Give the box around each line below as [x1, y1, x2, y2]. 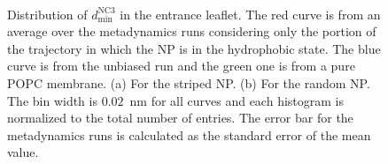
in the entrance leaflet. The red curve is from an [120, 4, 381, 23]
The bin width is [7, 91, 97, 109]
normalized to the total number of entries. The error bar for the [7, 108, 353, 127]
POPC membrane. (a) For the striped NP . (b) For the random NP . [7, 73, 370, 92]
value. [7, 143, 39, 161]
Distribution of [7, 4, 88, 23]
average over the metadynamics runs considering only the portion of [7, 22, 376, 41]
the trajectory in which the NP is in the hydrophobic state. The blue [7, 39, 381, 57]
